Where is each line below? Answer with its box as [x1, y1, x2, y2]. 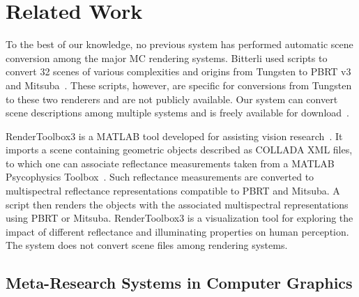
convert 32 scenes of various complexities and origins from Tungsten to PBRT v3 [6, 64, 351, 79]
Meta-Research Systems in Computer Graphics [6, 272, 353, 294]
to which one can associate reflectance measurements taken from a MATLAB [6, 155, 335, 170]
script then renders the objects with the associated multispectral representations [6, 197, 349, 211]
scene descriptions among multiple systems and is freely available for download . [6, 105, 349, 120]
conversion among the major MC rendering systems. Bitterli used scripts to [6, 50, 328, 65]
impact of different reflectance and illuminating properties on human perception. [6, 224, 349, 238]
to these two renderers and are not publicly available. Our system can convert [6, 91, 338, 106]
